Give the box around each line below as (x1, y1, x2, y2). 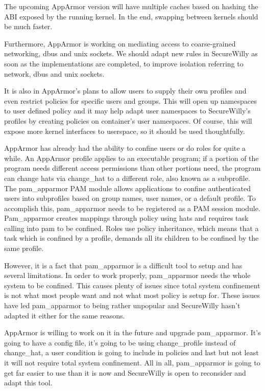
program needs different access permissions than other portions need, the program (4, 163, 261, 173)
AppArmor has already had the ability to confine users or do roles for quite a (4, 143, 246, 153)
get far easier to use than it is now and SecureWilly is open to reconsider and (4, 367, 246, 378)
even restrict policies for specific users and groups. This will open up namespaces (4, 95, 257, 106)
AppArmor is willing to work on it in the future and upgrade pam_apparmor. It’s (4, 327, 261, 338)
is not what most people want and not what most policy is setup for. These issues (4, 290, 260, 301)
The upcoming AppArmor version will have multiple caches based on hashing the (4, 1, 258, 11)
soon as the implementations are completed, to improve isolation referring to (4, 58, 244, 68)
